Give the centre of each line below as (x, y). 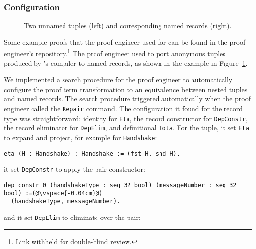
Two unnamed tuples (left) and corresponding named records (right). (128, 25)
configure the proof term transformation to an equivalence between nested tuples (126, 89)
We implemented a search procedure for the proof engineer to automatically (118, 79)
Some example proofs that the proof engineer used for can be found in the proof (125, 42)
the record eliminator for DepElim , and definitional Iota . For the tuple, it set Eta (127, 128)
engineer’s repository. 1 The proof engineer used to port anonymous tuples (115, 53)
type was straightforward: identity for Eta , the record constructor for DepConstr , (126, 118)
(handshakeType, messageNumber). (66, 202)
